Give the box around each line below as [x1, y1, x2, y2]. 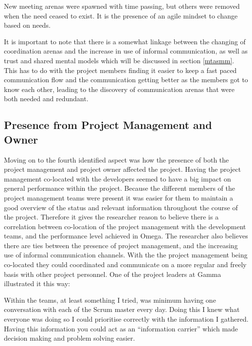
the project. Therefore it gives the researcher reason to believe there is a [4, 212, 219, 222]
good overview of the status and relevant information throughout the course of [4, 202, 238, 212]
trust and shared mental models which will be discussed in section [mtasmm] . [4, 55, 234, 65]
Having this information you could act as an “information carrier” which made [4, 323, 238, 333]
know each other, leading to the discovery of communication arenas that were [4, 84, 234, 94]
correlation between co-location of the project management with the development [4, 221, 246, 231]
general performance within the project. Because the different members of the [4, 183, 235, 193]
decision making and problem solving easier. [4, 333, 135, 343]
